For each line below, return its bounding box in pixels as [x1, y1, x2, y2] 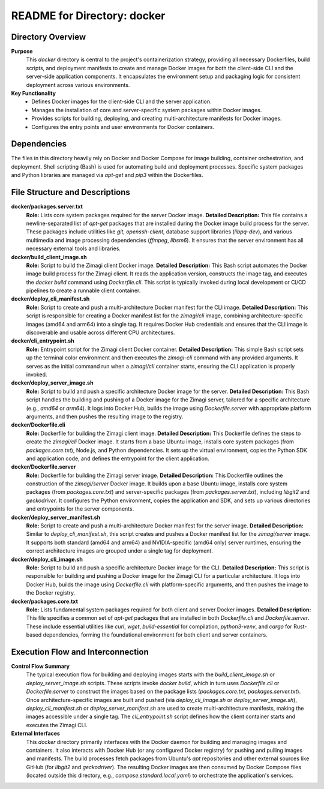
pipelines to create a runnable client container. [26, 287, 141, 294]
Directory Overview [11, 32, 86, 42]
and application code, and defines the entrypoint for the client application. [26, 455, 209, 462]
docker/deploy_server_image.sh [11, 379, 94, 386]
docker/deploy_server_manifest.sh [11, 514, 101, 521]
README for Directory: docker [11, 9, 166, 22]
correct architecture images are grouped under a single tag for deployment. [26, 547, 213, 554]
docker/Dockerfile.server [11, 463, 76, 470]
